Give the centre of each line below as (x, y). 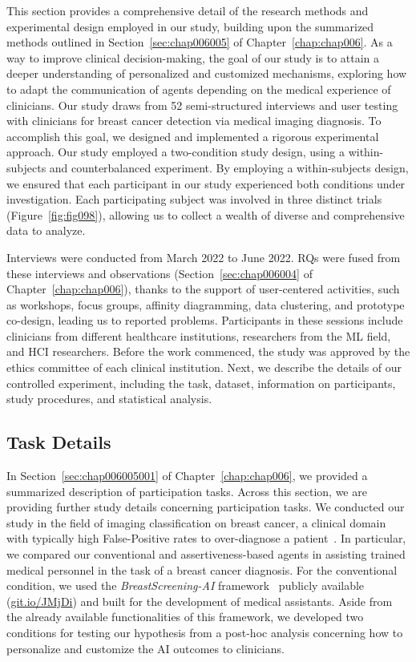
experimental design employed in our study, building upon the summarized (190, 26)
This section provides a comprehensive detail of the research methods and (188, 10)
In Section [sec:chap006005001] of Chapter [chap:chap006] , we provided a (187, 476)
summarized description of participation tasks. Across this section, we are (187, 491)
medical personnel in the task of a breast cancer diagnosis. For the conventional (202, 569)
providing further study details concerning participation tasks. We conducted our (206, 507)
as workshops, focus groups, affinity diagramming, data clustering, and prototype (206, 304)
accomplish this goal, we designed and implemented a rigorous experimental (193, 136)
